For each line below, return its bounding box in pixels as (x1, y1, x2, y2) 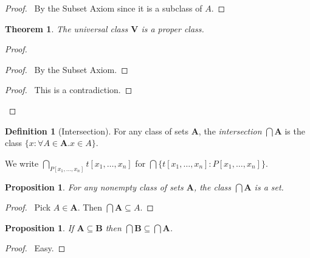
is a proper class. (141, 22, 204, 35)
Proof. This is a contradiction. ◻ (5, 83, 133, 96)
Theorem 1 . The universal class (5, 22, 128, 35)
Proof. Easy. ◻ (5, 242, 66, 254)
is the (284, 124, 305, 137)
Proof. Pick (5, 201, 51, 214)
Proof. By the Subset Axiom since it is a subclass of (5, 2, 202, 14)
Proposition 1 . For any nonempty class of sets (5, 180, 184, 193)
